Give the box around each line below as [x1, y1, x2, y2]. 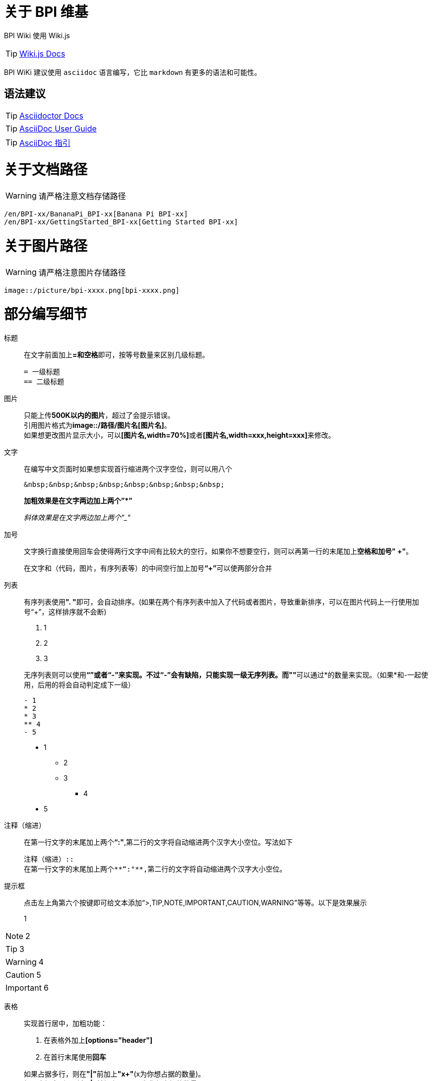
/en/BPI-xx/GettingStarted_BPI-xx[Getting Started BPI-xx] [4, 218, 239, 226]
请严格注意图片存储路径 [38, 267, 126, 277]
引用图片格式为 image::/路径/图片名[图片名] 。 [24, 421, 171, 430]
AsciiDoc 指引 [19, 137, 71, 148]
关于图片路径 [4, 237, 88, 255]
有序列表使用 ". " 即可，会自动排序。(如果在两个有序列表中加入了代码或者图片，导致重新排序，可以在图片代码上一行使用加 [24, 598, 419, 607]
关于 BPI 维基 [4, 3, 88, 20]
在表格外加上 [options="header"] [44, 1036, 153, 1045]
